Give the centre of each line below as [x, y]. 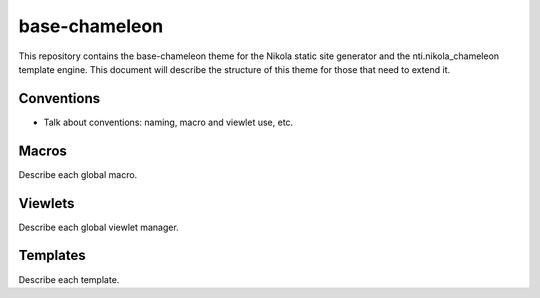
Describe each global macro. [78, 174]
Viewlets [46, 203]
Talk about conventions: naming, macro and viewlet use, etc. [168, 122]
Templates [52, 255]
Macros [42, 150]
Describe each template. [69, 279]
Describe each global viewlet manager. [98, 227]
